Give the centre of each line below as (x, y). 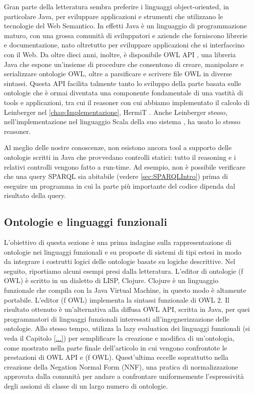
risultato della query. (35, 195)
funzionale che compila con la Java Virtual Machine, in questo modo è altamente (125, 290)
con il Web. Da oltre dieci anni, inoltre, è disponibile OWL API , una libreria (120, 54)
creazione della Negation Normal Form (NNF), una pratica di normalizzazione (121, 366)
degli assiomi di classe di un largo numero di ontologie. (86, 385)
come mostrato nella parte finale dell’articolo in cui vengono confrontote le (116, 347)
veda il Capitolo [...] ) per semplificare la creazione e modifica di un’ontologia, (119, 338)
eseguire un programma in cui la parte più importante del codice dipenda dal (120, 186)
